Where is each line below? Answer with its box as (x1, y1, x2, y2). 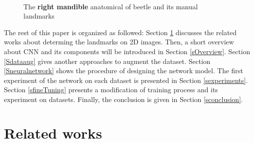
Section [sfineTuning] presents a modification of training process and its (4, 84, 218, 95)
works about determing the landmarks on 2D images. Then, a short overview (4, 37, 234, 47)
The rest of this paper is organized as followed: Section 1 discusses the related (4, 27, 237, 37)
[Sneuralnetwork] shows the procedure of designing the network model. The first (4, 65, 243, 76)
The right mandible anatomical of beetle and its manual (23, 1, 198, 11)
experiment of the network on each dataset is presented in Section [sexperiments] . (4, 75, 248, 85)
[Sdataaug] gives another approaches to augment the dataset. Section (4, 56, 211, 66)
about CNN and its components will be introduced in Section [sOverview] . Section (4, 46, 250, 56)
